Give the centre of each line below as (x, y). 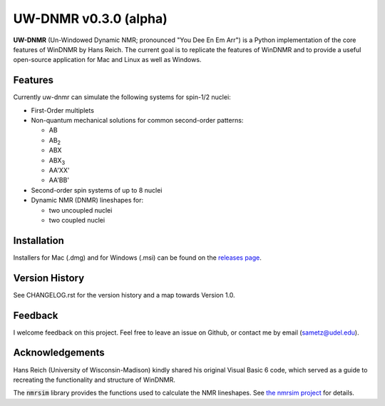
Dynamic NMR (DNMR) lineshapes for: (87, 201)
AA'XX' (59, 170)
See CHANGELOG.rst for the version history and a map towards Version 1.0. (124, 295)
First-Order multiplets (62, 110)
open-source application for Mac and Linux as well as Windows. (107, 60)
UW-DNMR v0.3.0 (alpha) (90, 19)
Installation (38, 240)
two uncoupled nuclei (81, 210)
